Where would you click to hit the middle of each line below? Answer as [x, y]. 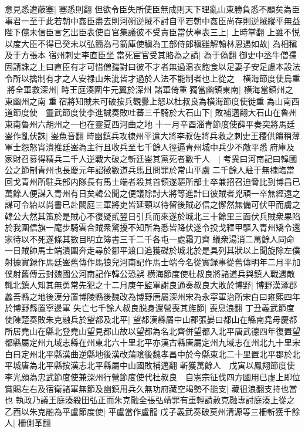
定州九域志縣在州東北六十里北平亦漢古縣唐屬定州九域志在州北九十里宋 [165, 342]
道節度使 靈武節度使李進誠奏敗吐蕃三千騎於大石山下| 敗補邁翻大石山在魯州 [151, 112]
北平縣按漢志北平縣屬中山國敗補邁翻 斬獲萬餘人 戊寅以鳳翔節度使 [166, 365]
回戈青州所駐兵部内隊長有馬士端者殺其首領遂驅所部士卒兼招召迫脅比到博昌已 [152, 181]
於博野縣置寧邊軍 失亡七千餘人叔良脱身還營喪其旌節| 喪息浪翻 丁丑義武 [141, 308]
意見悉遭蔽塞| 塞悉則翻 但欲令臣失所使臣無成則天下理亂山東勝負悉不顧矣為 [148, 9]
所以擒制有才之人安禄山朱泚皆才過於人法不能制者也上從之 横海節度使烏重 [156, 78]
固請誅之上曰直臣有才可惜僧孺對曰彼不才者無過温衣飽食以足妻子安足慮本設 [148, 66]
